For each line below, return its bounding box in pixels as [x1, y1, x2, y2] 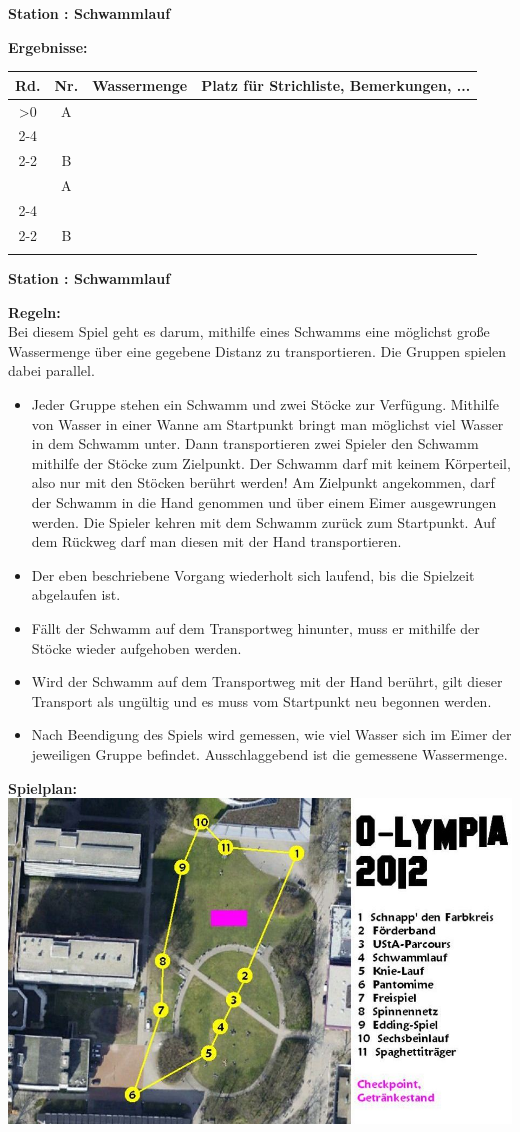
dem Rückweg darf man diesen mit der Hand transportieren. [31, 531, 402, 552]
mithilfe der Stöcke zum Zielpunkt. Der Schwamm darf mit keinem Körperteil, [31, 452, 511, 473]
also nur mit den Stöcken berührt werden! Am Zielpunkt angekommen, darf [31, 472, 495, 493]
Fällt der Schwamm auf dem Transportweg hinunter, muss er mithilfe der [31, 618, 480, 638]
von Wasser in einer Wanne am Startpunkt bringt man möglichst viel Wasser [31, 413, 504, 434]
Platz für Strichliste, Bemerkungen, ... [201, 74, 471, 95]
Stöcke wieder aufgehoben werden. [31, 637, 242, 658]
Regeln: [8, 301, 61, 322]
